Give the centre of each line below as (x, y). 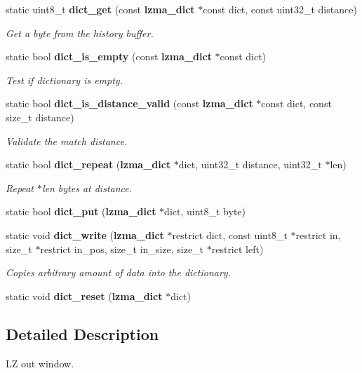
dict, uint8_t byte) (205, 211)
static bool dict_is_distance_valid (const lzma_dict (129, 103)
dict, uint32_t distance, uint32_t (250, 164)
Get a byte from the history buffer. (80, 33)
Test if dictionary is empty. (64, 80)
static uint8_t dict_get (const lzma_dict (100, 9)
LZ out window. (40, 363)
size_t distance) (40, 117)
